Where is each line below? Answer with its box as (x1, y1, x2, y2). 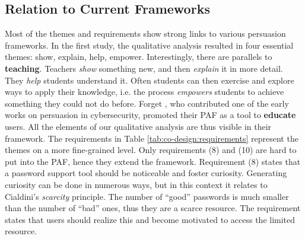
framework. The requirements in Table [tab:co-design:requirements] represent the (5, 132, 298, 144)
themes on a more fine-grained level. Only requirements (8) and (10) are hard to (5, 144, 297, 156)
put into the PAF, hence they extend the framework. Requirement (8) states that (5, 155, 301, 167)
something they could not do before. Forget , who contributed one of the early (5, 97, 289, 109)
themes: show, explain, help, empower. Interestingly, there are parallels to (5, 50, 272, 63)
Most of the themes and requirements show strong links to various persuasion (5, 27, 286, 40)
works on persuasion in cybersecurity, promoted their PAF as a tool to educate (5, 109, 296, 121)
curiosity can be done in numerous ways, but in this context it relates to (5, 178, 268, 190)
